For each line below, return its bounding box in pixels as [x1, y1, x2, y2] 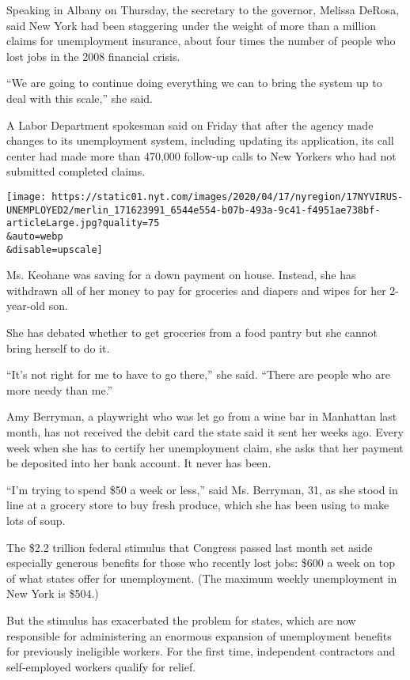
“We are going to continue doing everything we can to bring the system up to [6, 74, 382, 91]
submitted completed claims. [6, 163, 146, 179]
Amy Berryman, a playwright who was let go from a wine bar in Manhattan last [6, 408, 397, 425]
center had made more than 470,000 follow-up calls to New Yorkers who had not [6, 147, 397, 164]
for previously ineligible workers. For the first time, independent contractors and [6, 643, 396, 659]
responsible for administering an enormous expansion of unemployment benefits [6, 627, 392, 644]
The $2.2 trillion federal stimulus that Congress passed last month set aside [6, 538, 373, 555]
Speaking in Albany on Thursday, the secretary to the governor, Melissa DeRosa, [6, 2, 400, 17]
